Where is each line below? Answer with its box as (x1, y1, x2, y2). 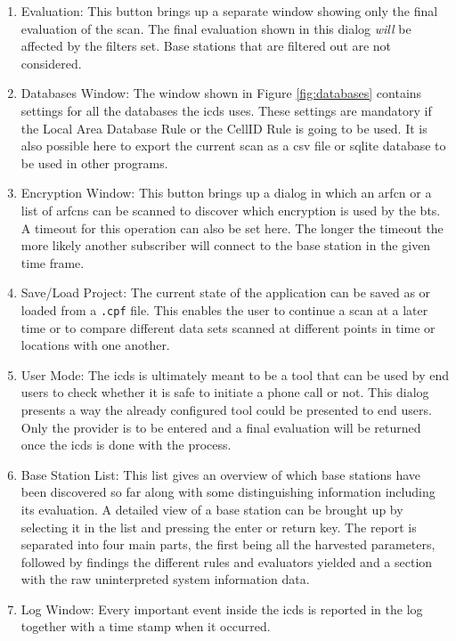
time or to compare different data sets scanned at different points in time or (20, 318, 436, 337)
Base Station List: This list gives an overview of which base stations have (20, 465, 421, 483)
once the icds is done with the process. (20, 435, 232, 454)
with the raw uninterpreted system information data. (20, 570, 310, 588)
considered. (20, 53, 82, 72)
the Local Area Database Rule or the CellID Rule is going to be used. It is (20, 118, 427, 137)
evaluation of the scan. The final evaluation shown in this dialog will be (20, 19, 411, 37)
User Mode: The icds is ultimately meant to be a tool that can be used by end (20, 365, 450, 384)
